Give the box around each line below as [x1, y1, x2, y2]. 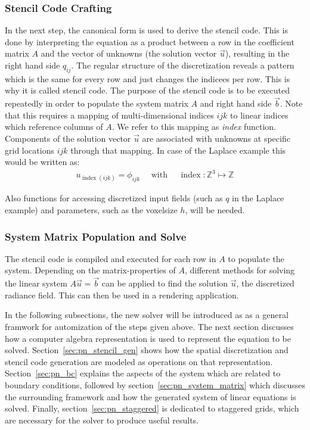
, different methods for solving [184, 264, 295, 276]
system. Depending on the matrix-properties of [5, 264, 176, 276]
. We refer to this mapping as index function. [111, 120, 276, 133]
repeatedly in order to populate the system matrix [5, 97, 188, 110]
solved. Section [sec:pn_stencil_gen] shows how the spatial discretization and [5, 344, 289, 356]
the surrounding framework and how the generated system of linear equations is [5, 390, 296, 403]
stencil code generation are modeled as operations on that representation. [5, 355, 273, 367]
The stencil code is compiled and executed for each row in [5, 252, 216, 264]
